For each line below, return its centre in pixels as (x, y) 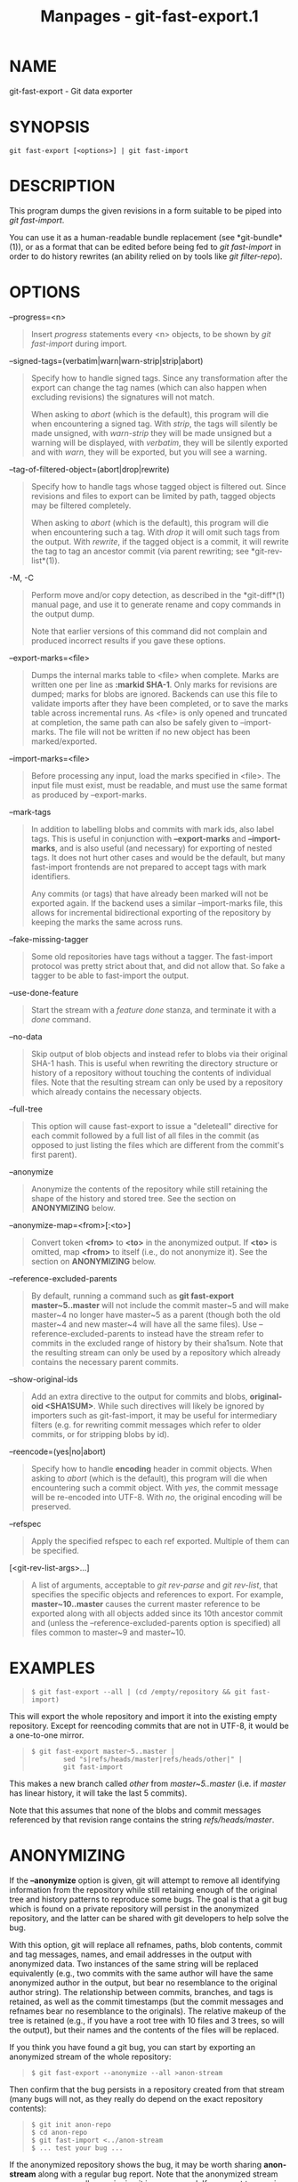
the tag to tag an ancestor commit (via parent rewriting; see (140, 551)
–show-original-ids (44, 1379)
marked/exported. (64, 741)
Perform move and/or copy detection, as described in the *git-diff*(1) (158, 594)
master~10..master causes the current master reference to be (145, 1604)
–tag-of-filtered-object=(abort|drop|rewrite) (90, 469)
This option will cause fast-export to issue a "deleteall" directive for (154, 1126)
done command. (61, 1019)
